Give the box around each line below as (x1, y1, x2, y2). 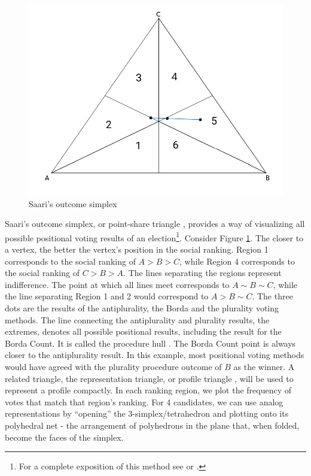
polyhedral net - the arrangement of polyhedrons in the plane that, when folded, (5, 419, 300, 431)
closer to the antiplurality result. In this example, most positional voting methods (5, 348, 304, 361)
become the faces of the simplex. (5, 430, 124, 443)
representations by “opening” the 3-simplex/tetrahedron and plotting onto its (5, 407, 289, 420)
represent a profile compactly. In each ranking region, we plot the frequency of (5, 384, 292, 396)
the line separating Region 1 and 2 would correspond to (5, 290, 209, 302)
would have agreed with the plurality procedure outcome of (5, 360, 222, 372)
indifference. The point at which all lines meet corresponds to (5, 278, 230, 290)
